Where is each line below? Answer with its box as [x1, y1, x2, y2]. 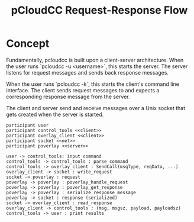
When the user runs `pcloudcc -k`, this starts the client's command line [6, 81, 179, 88]
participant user [6, 122, 49, 128]
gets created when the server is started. [6, 111, 104, 118]
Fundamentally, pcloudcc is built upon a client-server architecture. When [6, 56, 184, 63]
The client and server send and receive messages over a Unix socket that [6, 104, 186, 111]
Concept [6, 37, 50, 50]
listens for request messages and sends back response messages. [6, 69, 169, 76]
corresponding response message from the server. [6, 93, 130, 100]
